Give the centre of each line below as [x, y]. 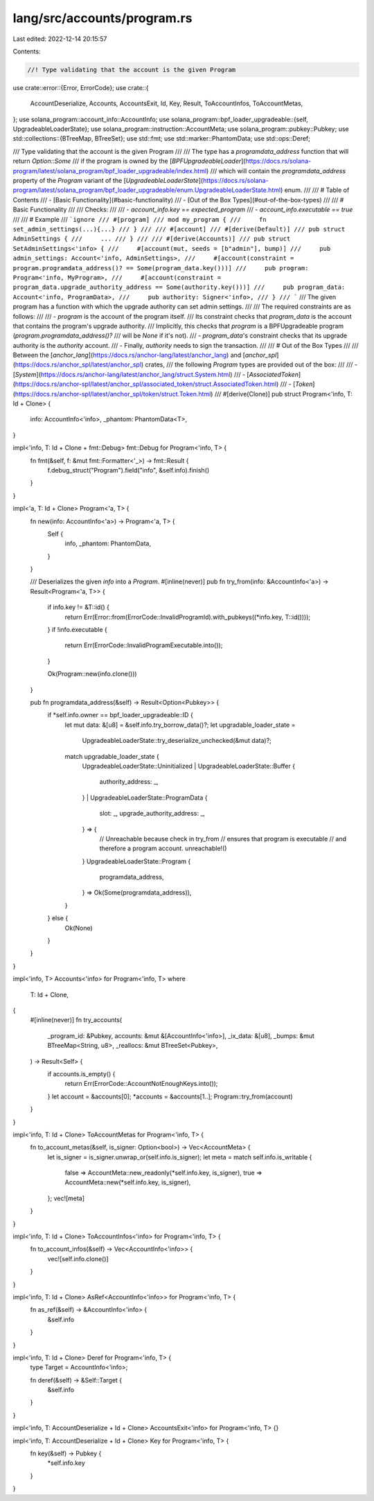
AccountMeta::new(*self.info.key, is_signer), [128, 1182]
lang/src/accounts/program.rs [103, 18]
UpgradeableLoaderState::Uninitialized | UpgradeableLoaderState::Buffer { [189, 766]
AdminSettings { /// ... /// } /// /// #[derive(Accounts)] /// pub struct [152, 239]
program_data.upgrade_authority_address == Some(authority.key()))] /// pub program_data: [179, 287]
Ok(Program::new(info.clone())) [92, 674]
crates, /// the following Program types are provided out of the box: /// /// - [251, 365]
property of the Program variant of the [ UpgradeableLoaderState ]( [108, 181]
